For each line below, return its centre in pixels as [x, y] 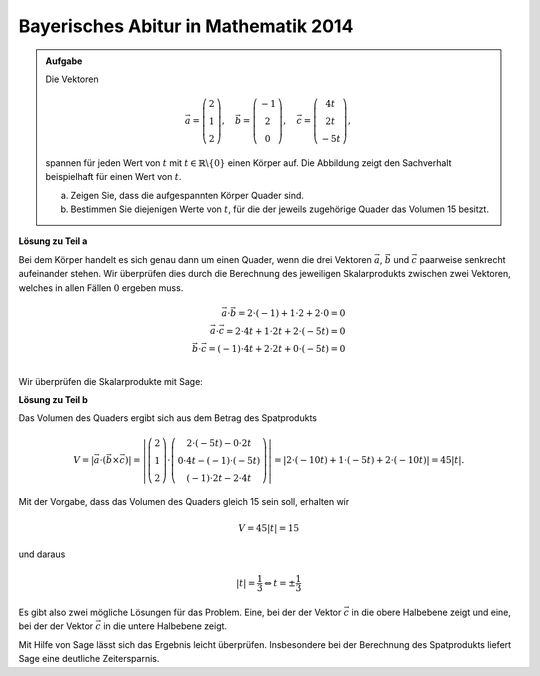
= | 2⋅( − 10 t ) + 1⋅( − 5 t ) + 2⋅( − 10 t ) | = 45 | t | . [369, 459]
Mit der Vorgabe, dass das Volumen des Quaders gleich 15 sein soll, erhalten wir [184, 502]
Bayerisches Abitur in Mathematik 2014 [186, 26]
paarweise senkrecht [462, 259]
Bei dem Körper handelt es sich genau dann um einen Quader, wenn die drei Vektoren [195, 259]
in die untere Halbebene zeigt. [165, 626]
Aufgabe [64, 61]
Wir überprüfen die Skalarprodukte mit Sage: [111, 381]
